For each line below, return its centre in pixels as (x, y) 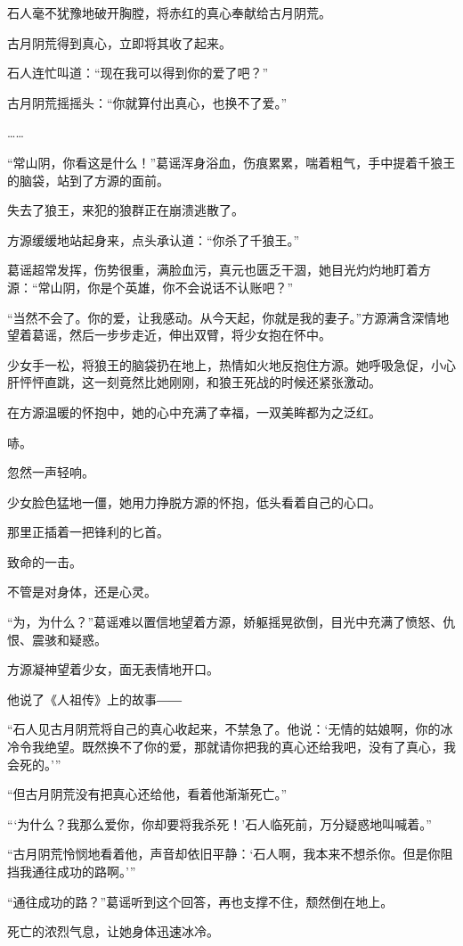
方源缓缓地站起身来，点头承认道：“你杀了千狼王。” (154, 239)
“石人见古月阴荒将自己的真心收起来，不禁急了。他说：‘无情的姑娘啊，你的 (224, 729)
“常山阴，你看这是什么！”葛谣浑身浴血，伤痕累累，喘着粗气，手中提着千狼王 (231, 162)
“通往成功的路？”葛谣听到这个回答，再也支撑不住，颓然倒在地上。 (200, 901)
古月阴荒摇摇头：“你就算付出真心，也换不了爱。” (147, 102)
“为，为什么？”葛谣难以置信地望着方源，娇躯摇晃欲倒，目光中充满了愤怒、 (225, 622)
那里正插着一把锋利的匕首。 (88, 532)
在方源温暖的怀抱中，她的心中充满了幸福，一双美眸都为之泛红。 (194, 411)
